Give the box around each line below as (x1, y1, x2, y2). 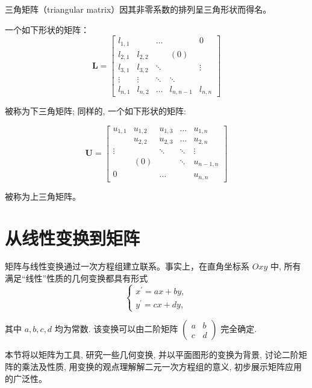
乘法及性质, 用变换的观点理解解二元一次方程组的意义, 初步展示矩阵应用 (21, 360, 302, 372)
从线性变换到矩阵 (5, 225, 140, 250)
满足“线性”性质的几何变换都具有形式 (5, 272, 148, 285)
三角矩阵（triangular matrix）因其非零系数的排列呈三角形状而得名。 (5, 3, 272, 15)
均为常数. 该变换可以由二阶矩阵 (54, 322, 178, 335)
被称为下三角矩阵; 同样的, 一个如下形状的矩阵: (5, 105, 186, 117)
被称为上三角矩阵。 (5, 189, 81, 202)
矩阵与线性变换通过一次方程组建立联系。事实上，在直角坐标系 (5, 260, 249, 273)
